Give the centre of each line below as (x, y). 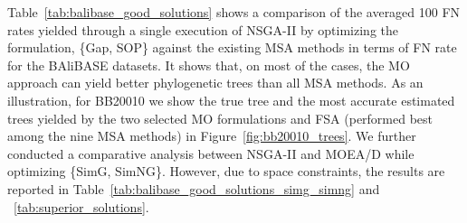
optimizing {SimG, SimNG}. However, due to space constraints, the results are (226, 171)
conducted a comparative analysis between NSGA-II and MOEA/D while (211, 153)
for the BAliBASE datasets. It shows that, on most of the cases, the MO (209, 65)
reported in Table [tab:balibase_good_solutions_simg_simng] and (194, 188)
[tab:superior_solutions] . (81, 206)
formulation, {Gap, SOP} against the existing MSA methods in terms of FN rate (232, 47)
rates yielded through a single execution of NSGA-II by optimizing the (203, 29)
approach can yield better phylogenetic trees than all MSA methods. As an (215, 83)
